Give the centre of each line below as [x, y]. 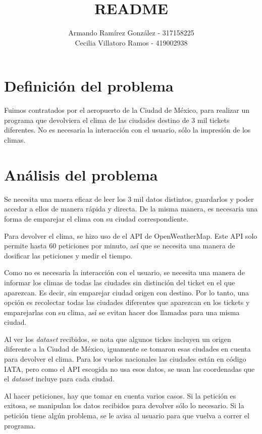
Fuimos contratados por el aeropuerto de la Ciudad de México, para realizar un [127, 110]
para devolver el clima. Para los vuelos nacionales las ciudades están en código [125, 359]
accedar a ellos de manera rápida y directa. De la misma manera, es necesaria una [131, 209]
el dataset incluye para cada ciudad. [59, 379]
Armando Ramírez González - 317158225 [131, 33]
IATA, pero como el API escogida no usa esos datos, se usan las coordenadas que [129, 368]
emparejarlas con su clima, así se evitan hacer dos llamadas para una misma [122, 312]
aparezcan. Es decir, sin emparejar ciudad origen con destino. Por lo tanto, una [127, 292]
